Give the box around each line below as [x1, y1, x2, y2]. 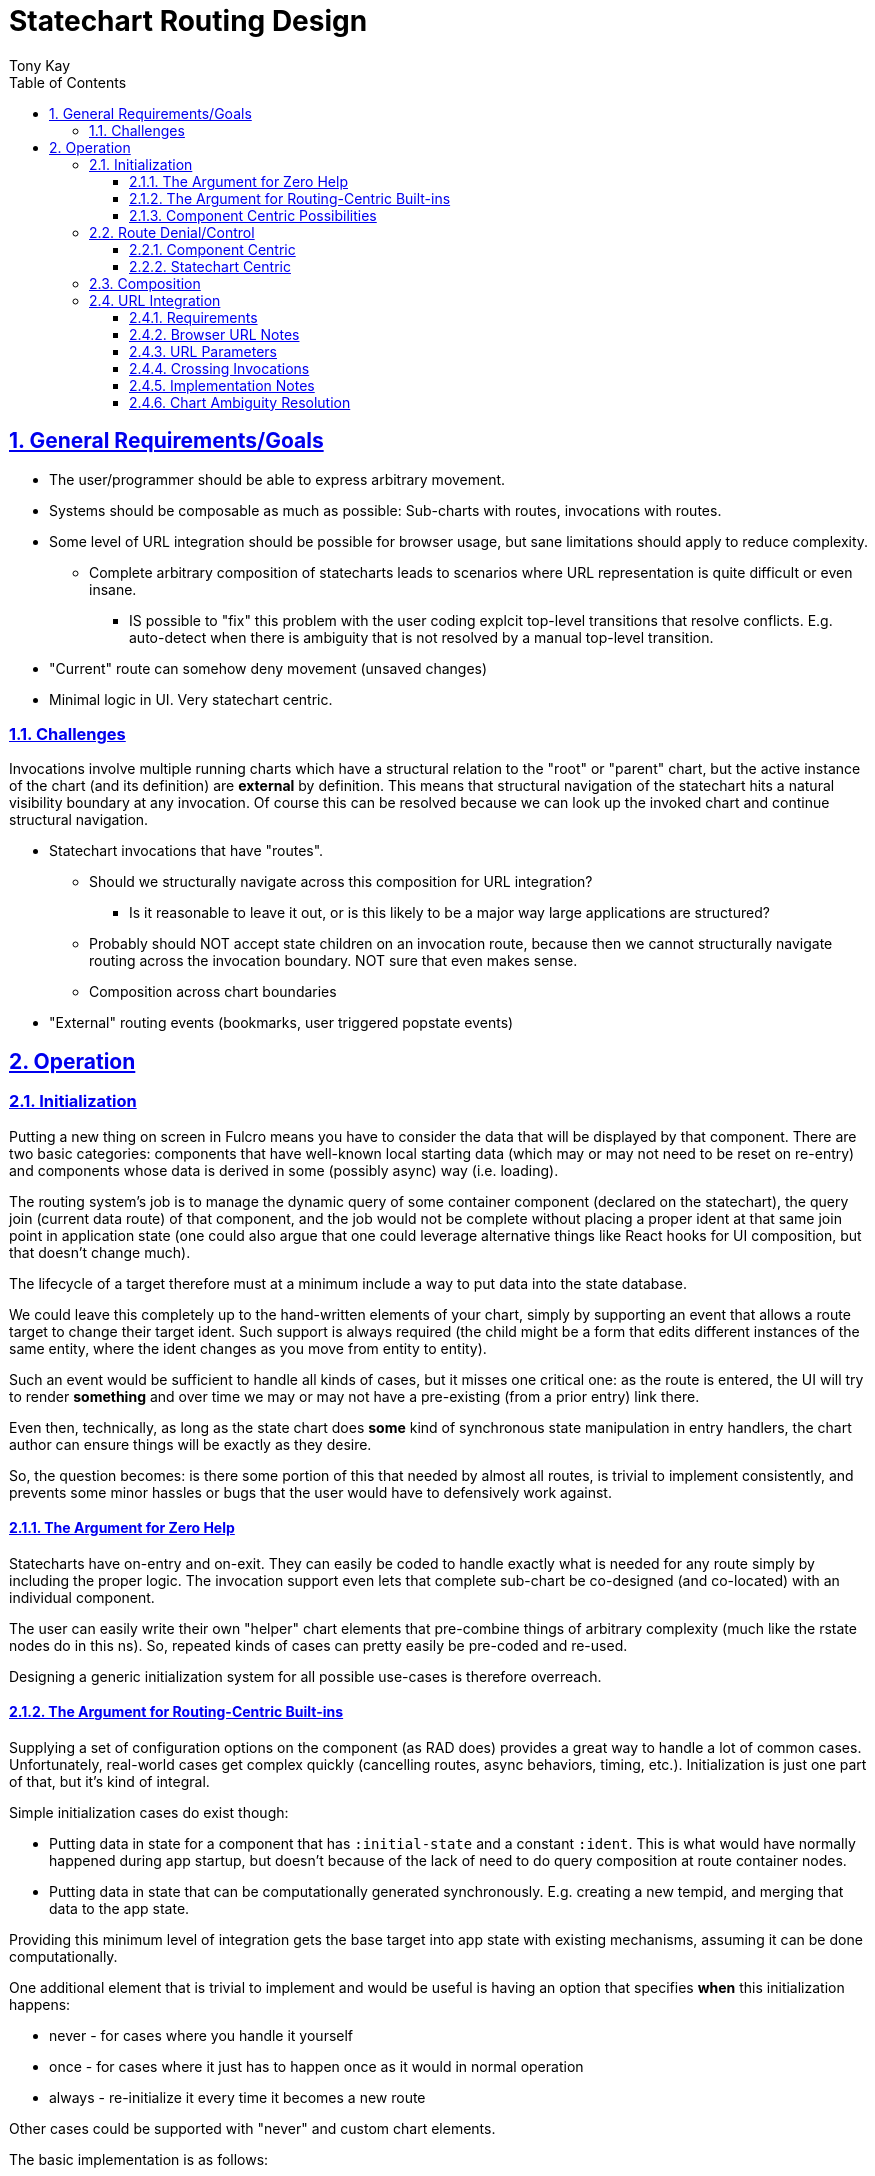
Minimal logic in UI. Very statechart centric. [49, 690, 333, 708]
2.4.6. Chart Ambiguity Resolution [129, 393, 351, 411]
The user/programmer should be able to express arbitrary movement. [49, 470, 506, 488]
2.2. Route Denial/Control [89, 223, 255, 241]
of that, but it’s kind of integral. [9, 1773, 210, 1790]
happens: [9, 1996, 71, 2013]
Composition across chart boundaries [89, 983, 337, 1001]
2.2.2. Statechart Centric [129, 257, 291, 275]
